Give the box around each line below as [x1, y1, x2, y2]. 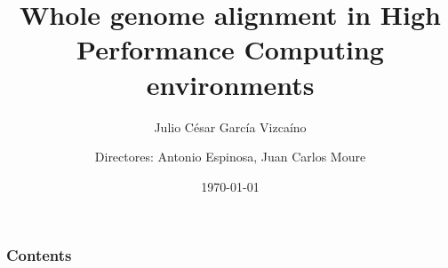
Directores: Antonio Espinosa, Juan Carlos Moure [94, 147, 366, 166]
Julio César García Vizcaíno [154, 117, 307, 136]
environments [146, 66, 315, 102]
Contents [6, 244, 72, 266]
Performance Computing [76, 31, 384, 67]
